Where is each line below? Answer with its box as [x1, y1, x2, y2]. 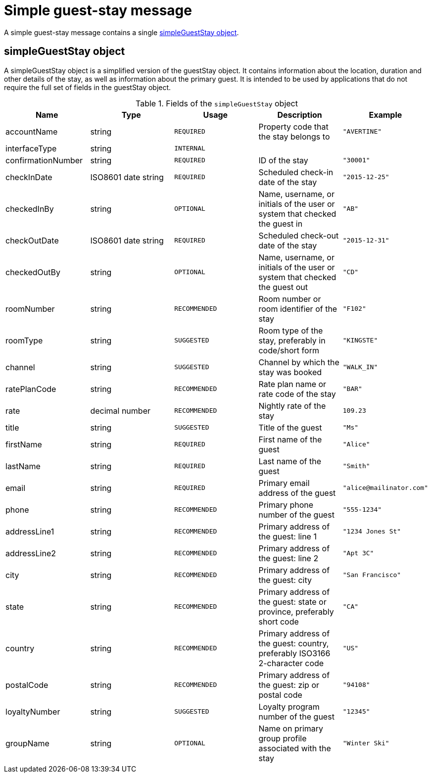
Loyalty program [258, 701, 320, 712]
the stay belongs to [258, 131, 330, 142]
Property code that [258, 121, 329, 132]
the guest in [258, 218, 303, 229]
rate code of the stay [258, 388, 336, 399]
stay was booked [258, 367, 322, 377]
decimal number [90, 405, 150, 416]
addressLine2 [5, 548, 56, 558]
